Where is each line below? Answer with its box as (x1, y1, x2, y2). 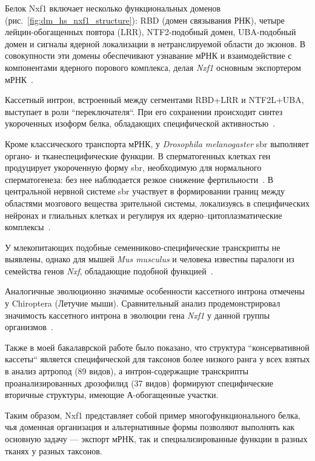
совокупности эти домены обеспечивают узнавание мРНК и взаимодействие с (5, 49, 292, 62)
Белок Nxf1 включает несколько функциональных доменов (5, 2, 221, 14)
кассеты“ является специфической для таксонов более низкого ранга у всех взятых (5, 353, 310, 365)
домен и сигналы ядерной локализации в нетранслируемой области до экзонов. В (5, 37, 306, 50)
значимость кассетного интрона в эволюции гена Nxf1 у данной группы (5, 308, 270, 321)
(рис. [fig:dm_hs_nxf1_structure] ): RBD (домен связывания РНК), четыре (5, 13, 285, 26)
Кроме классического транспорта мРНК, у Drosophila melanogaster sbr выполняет (5, 137, 309, 150)
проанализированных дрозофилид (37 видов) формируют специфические (5, 376, 274, 389)
